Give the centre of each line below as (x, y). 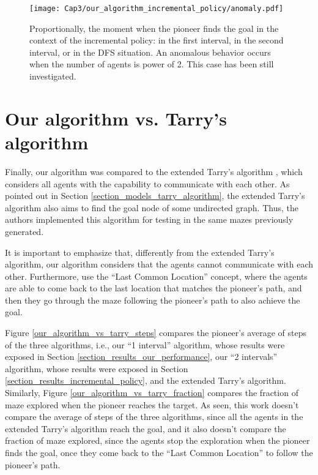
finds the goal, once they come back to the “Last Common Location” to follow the (159, 452)
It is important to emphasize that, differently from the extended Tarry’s (140, 252)
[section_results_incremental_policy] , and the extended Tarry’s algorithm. (146, 380)
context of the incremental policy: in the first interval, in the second (157, 40)
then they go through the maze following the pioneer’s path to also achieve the (153, 300)
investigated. (53, 76)
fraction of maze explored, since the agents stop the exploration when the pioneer (157, 440)
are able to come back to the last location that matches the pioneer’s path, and (153, 288)
